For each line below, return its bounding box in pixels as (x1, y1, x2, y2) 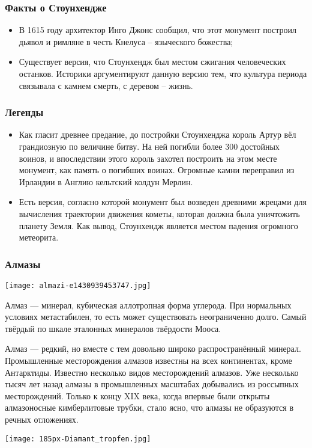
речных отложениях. (5, 413, 79, 425)
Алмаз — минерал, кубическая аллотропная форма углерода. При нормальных (5, 298, 292, 311)
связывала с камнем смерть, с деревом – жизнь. (19, 79, 193, 91)
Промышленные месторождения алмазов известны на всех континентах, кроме (5, 354, 292, 366)
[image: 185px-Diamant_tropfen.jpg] (5, 434, 151, 443)
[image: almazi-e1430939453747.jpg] (5, 281, 151, 290)
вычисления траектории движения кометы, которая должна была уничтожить (19, 207, 300, 219)
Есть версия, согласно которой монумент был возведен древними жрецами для (19, 195, 307, 208)
